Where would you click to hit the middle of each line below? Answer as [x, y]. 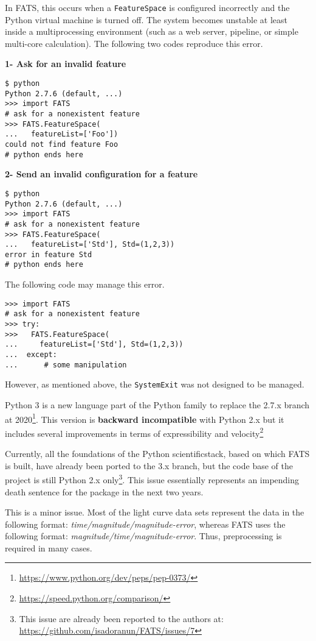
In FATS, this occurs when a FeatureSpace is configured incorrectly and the [147, 7]
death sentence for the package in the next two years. [104, 491]
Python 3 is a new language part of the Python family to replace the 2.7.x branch [157, 404]
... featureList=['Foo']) [62, 134]
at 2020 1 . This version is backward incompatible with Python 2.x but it [145, 418]
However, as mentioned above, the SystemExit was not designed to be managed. [155, 384]
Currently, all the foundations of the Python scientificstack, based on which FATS [157, 454]
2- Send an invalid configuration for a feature [101, 174]
